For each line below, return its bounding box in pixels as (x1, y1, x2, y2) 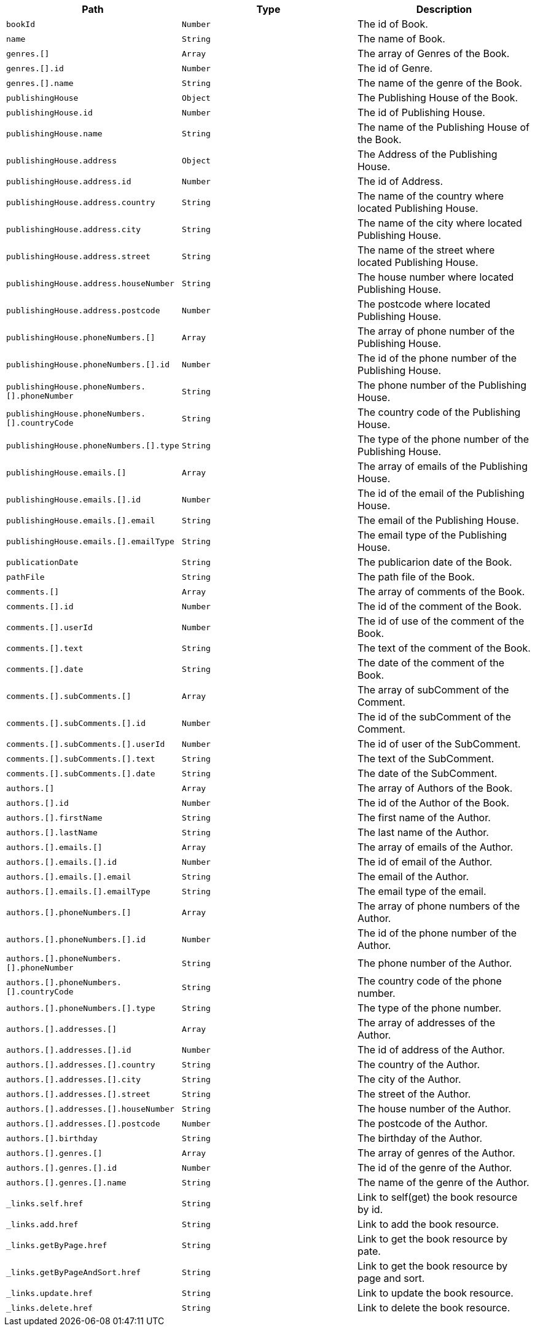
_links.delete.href (6, 1303, 93, 1313)
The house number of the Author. (357, 1103, 511, 1115)
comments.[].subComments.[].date (6, 768, 155, 778)
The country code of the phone (357, 975, 502, 987)
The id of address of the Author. (357, 1044, 505, 1056)
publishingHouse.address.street (6, 251, 150, 261)
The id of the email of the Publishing (357, 487, 525, 499)
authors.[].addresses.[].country (6, 1060, 155, 1069)
